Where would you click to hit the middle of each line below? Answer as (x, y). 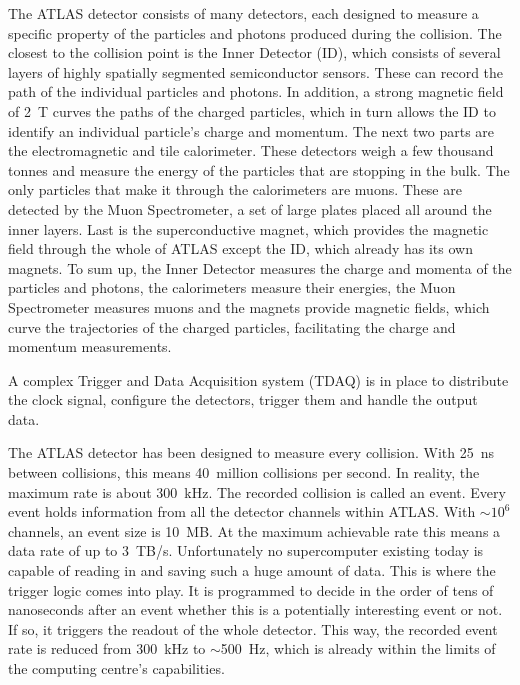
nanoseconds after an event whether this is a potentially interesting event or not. (255, 609)
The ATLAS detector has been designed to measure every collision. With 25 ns (251, 452)
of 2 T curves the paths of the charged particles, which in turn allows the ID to (252, 110)
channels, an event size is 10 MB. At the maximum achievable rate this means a (254, 530)
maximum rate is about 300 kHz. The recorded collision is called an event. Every (257, 491)
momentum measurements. (90, 346)
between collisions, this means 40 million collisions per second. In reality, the (244, 472)
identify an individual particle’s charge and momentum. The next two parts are (251, 130)
